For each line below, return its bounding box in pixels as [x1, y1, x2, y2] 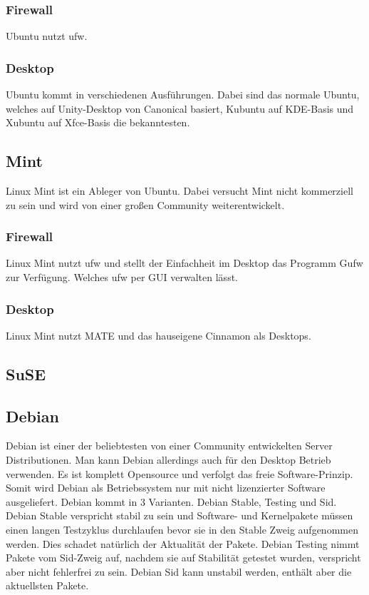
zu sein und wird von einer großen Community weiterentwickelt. [6, 197, 285, 212]
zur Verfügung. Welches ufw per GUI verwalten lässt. [6, 270, 238, 285]
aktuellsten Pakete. [6, 578, 89, 593]
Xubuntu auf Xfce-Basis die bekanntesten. [6, 115, 190, 130]
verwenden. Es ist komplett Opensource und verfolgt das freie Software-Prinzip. [6, 466, 353, 481]
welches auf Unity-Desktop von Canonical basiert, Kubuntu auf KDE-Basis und [6, 101, 354, 116]
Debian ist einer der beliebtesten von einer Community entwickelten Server [6, 438, 333, 453]
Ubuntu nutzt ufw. [6, 29, 88, 44]
